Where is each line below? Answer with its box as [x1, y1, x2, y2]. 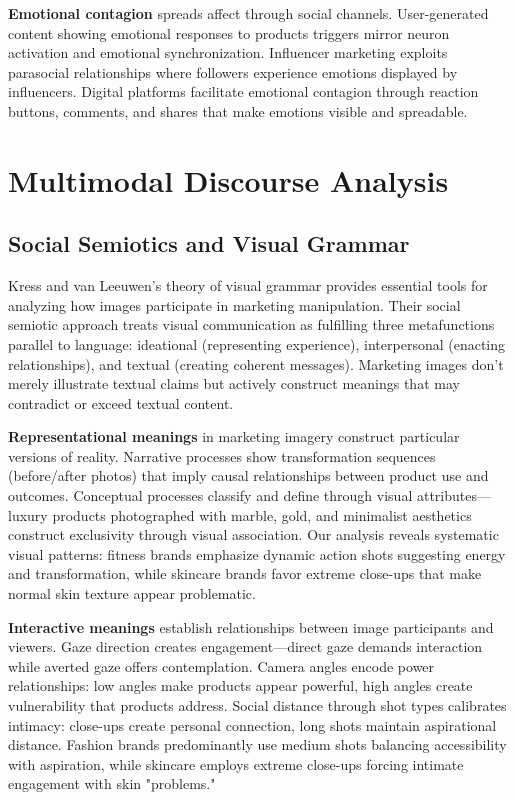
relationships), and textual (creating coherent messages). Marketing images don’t [8, 353, 504, 374]
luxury [8, 504, 48, 525]
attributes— [416, 485, 491, 506]
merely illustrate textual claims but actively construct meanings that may [8, 373, 460, 394]
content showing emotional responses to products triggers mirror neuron [8, 22, 450, 43]
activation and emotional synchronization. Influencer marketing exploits [8, 42, 448, 63]
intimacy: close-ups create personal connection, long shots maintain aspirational [8, 714, 497, 735]
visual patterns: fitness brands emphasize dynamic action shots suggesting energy [8, 543, 506, 564]
